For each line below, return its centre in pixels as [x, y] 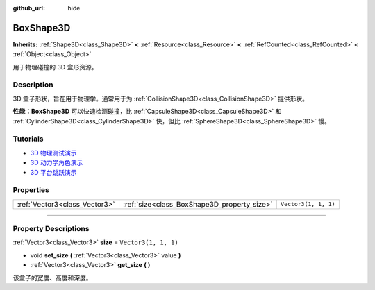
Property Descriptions [51, 229]
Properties [31, 190]
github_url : [29, 8]
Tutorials [28, 139]
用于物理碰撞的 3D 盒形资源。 [55, 67]
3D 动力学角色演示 [57, 162]
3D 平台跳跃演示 [53, 172]
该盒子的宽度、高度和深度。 [52, 278]
